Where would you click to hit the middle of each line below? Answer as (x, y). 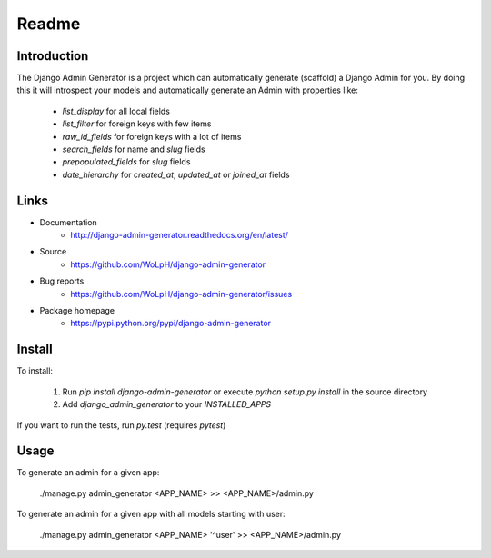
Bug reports (62, 281)
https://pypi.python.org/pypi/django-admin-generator (171, 324)
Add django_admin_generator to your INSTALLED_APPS (167, 404)
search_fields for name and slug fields (134, 149)
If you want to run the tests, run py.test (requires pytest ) (121, 425)
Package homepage (77, 311)
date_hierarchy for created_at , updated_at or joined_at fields (176, 174)
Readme (49, 24)
